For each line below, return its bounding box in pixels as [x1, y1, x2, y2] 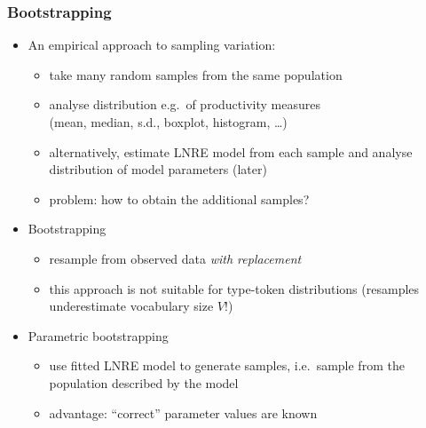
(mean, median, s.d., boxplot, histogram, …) [49, 113, 288, 131]
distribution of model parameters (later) [49, 160, 267, 178]
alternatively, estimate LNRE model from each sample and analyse [49, 142, 413, 161]
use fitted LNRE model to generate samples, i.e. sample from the [49, 356, 405, 375]
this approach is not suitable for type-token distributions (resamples [49, 279, 420, 297]
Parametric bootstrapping [28, 326, 169, 345]
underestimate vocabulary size [49, 297, 214, 315]
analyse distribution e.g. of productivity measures [49, 95, 320, 114]
